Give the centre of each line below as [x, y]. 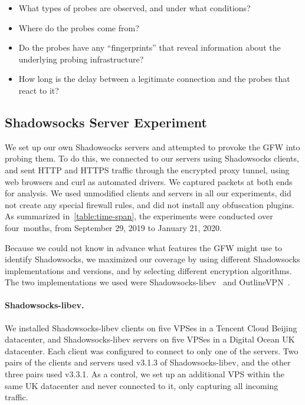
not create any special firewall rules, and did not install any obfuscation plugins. [150, 204]
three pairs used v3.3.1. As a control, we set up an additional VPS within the [145, 374]
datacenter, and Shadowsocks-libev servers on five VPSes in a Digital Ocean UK [150, 339]
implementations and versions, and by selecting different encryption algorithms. [148, 270]
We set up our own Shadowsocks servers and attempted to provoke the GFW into [152, 146]
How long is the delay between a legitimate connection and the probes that [154, 79]
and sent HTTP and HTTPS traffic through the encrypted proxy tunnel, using [147, 169]
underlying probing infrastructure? [81, 59]
